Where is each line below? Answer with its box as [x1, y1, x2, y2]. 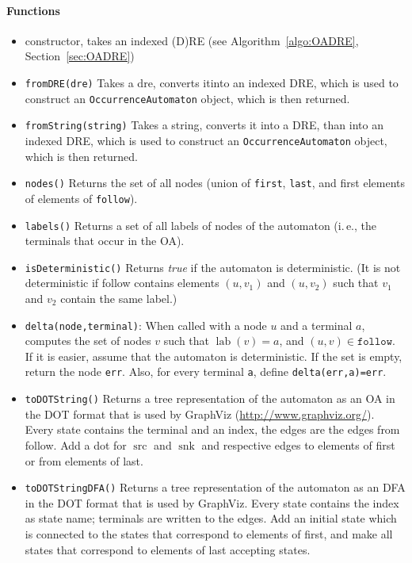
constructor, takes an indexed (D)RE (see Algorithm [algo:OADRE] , [25, 32, 359, 48]
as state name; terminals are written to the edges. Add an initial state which [25, 510, 397, 527]
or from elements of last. [25, 452, 143, 469]
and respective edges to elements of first [201, 436, 395, 453]
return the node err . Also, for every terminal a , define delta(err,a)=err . [25, 363, 387, 380]
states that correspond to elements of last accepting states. [25, 541, 311, 557]
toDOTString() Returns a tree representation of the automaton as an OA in [25, 390, 395, 407]
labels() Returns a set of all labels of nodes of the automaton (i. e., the [25, 216, 376, 233]
